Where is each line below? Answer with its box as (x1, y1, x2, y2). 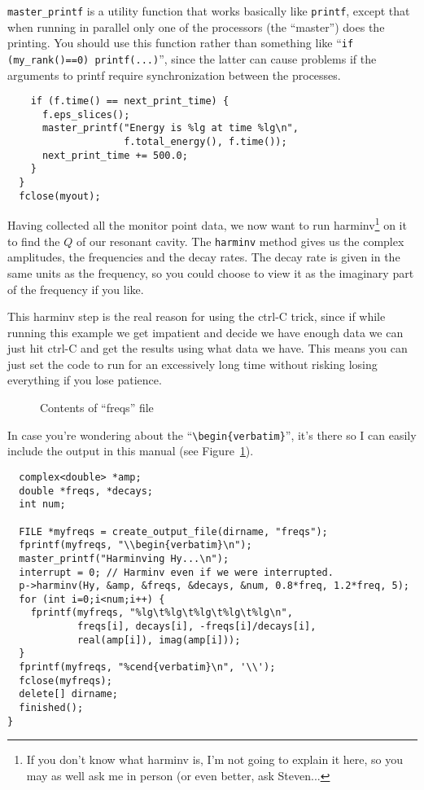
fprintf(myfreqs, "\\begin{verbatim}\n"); (19, 539, 252, 551)
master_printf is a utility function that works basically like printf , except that (7, 2, 410, 19)
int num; (19, 498, 66, 511)
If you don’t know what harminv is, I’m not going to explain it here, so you (26, 751, 404, 768)
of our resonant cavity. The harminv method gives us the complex (76, 232, 404, 249)
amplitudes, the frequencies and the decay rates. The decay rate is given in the (7, 248, 400, 266)
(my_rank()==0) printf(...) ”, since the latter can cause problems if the (7, 50, 377, 67)
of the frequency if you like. (7, 280, 144, 297)
